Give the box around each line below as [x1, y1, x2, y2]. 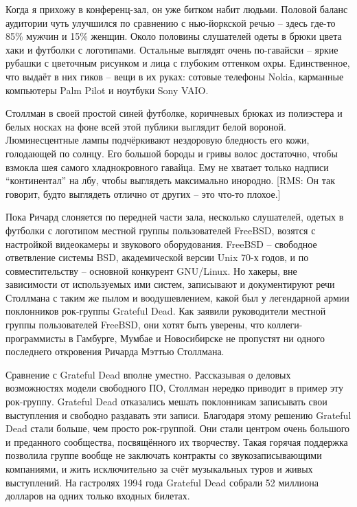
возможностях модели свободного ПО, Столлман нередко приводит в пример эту [5, 381, 343, 395]
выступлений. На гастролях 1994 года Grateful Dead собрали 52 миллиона [5, 475, 319, 489]
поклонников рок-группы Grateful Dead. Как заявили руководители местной [5, 304, 326, 318]
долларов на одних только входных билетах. [5, 488, 190, 503]
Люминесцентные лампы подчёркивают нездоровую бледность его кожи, [5, 133, 310, 147]
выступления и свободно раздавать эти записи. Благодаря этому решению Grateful [5, 407, 352, 422]
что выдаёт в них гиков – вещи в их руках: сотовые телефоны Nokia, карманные [5, 69, 344, 83]
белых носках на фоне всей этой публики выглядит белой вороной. [5, 119, 286, 133]
